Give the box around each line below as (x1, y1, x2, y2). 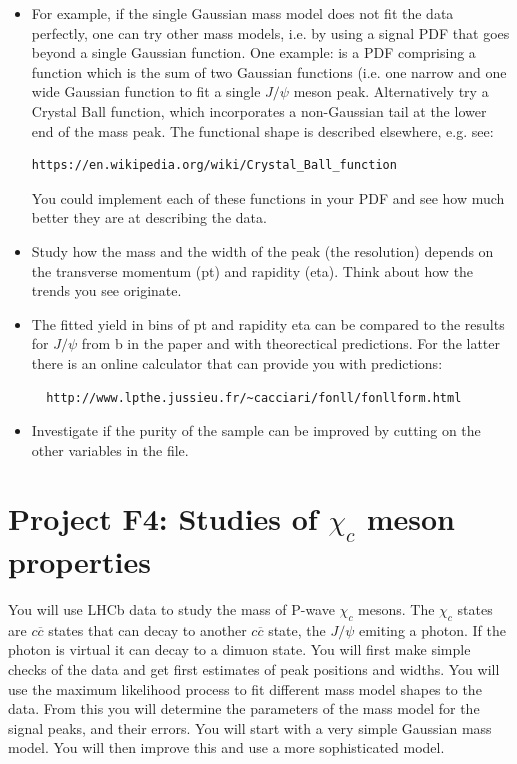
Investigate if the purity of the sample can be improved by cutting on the (31, 420, 481, 441)
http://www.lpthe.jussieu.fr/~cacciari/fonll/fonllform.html (46, 390, 462, 405)
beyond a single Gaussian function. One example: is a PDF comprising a (31, 42, 476, 63)
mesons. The (358, 599, 435, 619)
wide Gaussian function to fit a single (31, 81, 261, 102)
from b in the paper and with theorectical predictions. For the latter (81, 333, 501, 354)
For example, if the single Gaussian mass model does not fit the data (31, 3, 454, 23)
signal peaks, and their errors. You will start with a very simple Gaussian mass (8, 717, 492, 738)
